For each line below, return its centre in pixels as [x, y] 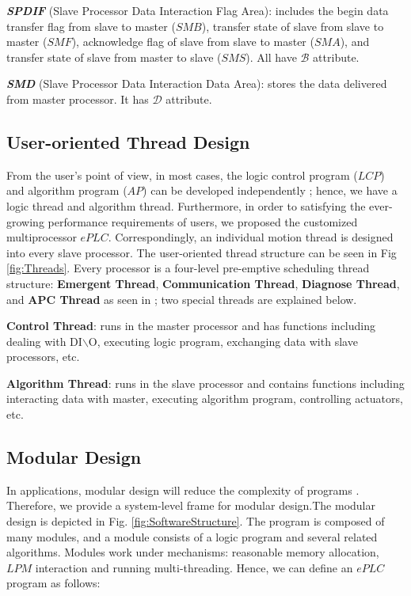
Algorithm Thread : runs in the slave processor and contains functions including [205, 383]
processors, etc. [43, 357]
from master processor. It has [78, 99]
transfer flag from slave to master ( [91, 26]
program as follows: [53, 583]
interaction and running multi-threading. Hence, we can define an [194, 567]
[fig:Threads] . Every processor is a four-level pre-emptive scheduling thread [188, 268]
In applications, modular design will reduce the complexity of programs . [183, 490]
